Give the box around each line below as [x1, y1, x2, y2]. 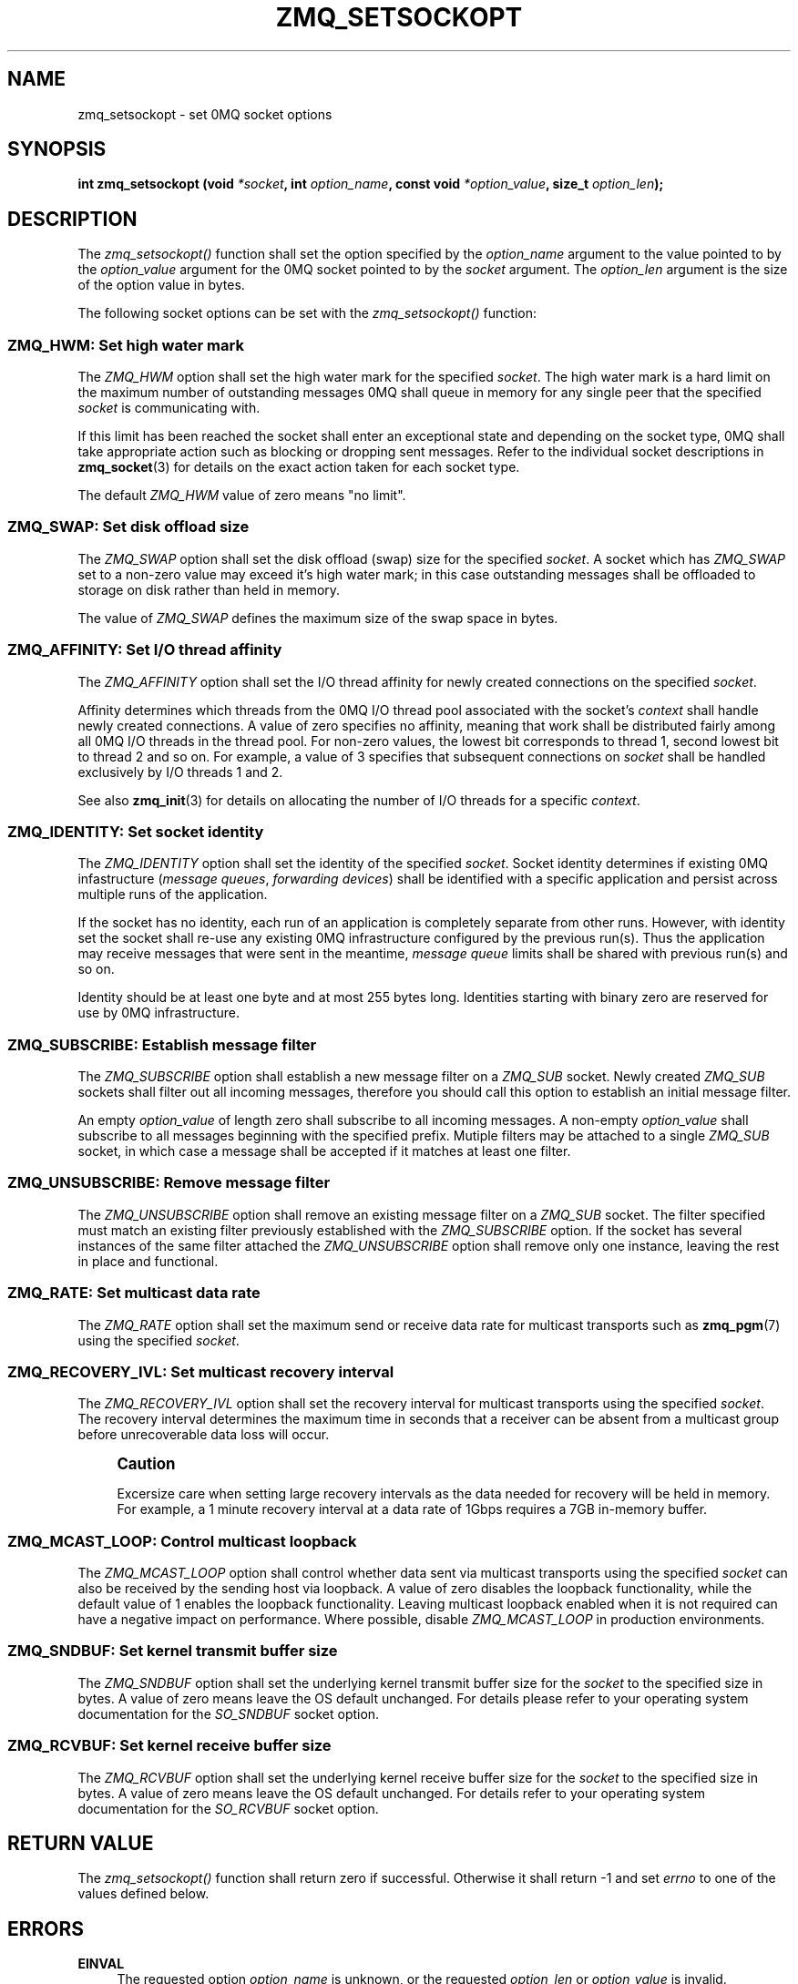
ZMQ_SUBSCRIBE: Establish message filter [7, 1035, 317, 1054]
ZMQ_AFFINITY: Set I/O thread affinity [7, 640, 282, 660]
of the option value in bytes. [77, 277, 245, 293]
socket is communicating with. [77, 400, 261, 416]
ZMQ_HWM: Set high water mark [7, 335, 244, 354]
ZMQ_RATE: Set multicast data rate [7, 1283, 261, 1303]
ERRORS [7, 1917, 85, 1940]
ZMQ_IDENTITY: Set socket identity [7, 822, 264, 841]
